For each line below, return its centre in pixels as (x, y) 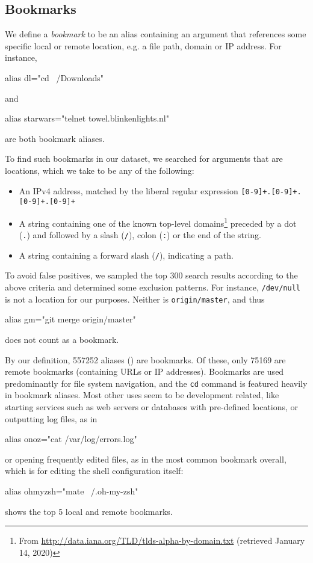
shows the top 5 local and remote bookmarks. (89, 511)
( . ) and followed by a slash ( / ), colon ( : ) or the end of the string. (140, 235)
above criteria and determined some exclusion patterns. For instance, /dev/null (153, 287)
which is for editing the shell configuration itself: (94, 471)
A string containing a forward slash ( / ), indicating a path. (126, 255)
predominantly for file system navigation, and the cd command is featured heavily (156, 383)
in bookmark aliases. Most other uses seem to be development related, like (142, 395)
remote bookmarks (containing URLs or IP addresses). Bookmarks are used (144, 371)
